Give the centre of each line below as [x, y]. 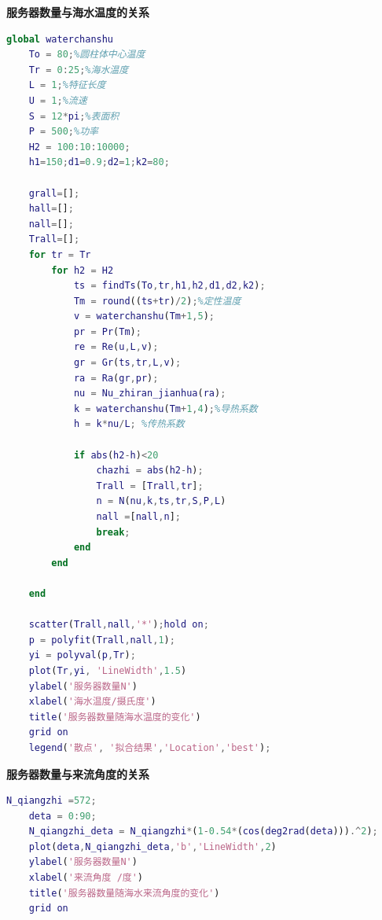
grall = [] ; [54, 193]
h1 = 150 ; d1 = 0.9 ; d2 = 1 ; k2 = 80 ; [99, 162]
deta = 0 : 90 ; [62, 816]
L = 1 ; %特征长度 [67, 85]
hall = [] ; [51, 209]
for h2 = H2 [83, 270]
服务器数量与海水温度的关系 [78, 12]
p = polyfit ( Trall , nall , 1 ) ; [102, 640]
